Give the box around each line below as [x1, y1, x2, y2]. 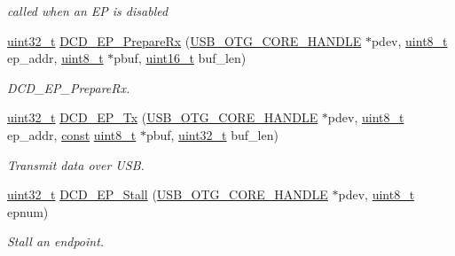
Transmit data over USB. [7, 155, 145, 174]
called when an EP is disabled [7, 2, 169, 19]
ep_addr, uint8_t [7, 49, 104, 67]
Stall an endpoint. [7, 232, 105, 251]
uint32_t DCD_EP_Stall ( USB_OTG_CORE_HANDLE [7, 185, 328, 204]
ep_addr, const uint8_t [7, 125, 137, 144]
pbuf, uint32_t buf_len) [145, 125, 278, 144]
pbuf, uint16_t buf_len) [114, 49, 247, 67]
